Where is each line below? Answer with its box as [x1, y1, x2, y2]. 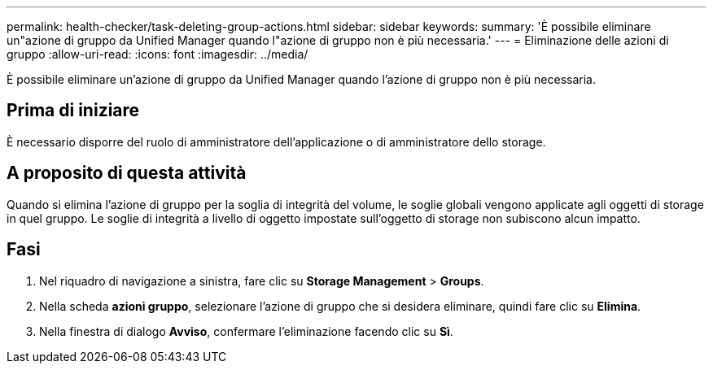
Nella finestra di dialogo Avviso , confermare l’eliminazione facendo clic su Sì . [39, 324, 453, 338]
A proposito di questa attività [7, 163, 247, 184]
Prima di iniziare [7, 100, 140, 121]
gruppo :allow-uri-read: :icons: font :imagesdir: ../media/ [7, 47, 308, 61]
